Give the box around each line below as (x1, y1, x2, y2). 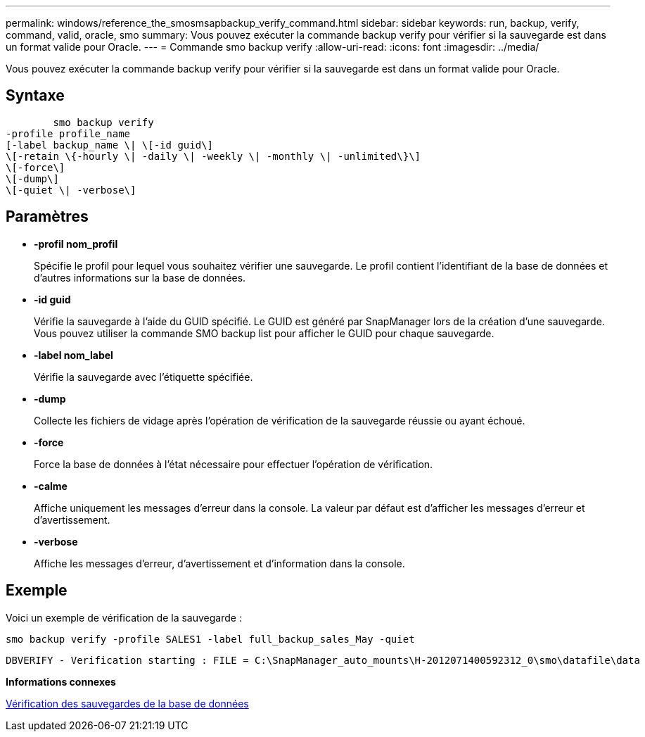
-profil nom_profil (34, 237, 118, 250)
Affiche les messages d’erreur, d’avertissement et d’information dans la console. (34, 557, 405, 569)
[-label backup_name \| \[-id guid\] (6, 139, 214, 151)
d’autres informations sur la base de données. (34, 271, 246, 284)
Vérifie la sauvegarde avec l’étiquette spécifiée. (34, 370, 253, 383)
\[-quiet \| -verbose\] (6, 184, 136, 196)
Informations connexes (6, 675, 116, 688)
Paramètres (6, 208, 89, 226)
